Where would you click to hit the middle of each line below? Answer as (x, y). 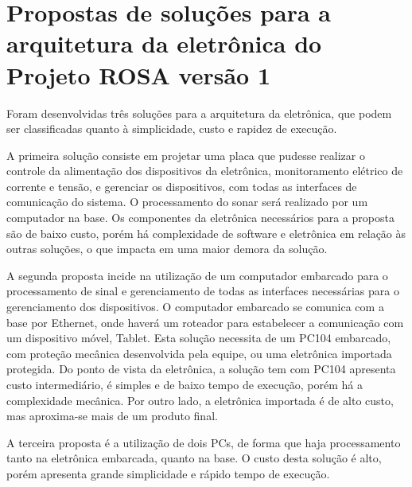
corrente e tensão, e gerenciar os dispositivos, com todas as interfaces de (182, 186)
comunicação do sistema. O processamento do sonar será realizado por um (187, 202)
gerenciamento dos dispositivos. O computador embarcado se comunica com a (195, 307)
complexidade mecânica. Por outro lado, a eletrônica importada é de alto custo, (200, 400)
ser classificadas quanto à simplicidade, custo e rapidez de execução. (172, 129)
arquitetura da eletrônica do (164, 43)
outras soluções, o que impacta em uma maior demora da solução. (167, 249)
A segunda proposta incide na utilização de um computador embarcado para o (197, 275)
